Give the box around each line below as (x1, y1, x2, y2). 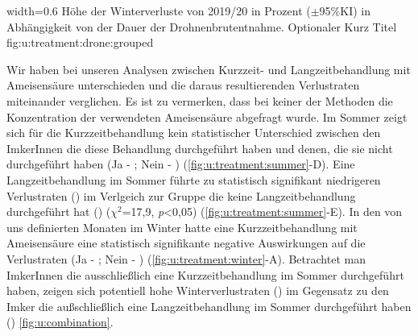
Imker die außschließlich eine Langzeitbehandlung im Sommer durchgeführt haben (6, 297, 412, 314)
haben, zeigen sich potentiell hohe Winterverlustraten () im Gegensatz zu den (6, 282, 389, 299)
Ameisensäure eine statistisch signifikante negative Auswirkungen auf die (6, 234, 366, 251)
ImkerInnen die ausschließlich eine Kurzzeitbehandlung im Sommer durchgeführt (6, 266, 404, 283)
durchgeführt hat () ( (6, 203, 111, 220)
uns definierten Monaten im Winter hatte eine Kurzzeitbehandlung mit (6, 218, 358, 235)
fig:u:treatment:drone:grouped (6, 34, 154, 51)
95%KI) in (319, 2, 370, 19)
